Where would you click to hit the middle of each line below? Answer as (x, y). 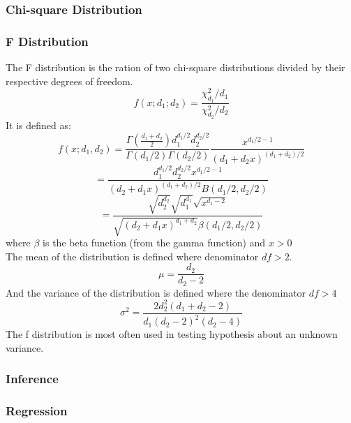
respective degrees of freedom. (69, 81)
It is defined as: (38, 125)
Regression (37, 411)
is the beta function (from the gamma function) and (154, 243)
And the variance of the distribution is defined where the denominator (156, 292)
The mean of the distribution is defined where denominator (132, 256)
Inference (32, 379)
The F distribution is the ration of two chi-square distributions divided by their (175, 67)
